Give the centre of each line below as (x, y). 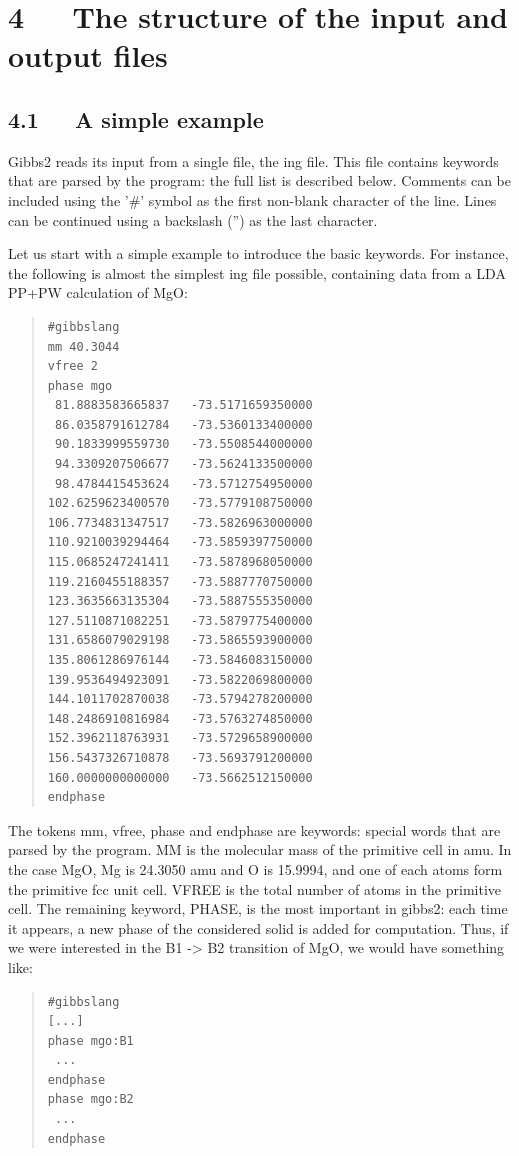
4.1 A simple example (136, 118)
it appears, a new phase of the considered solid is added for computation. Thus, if (258, 927)
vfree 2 (72, 366)
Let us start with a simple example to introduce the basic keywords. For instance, (258, 253)
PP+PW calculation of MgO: (98, 292)
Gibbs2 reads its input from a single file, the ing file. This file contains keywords (253, 160)
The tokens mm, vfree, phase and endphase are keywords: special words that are (254, 829)
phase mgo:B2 (90, 1099)
